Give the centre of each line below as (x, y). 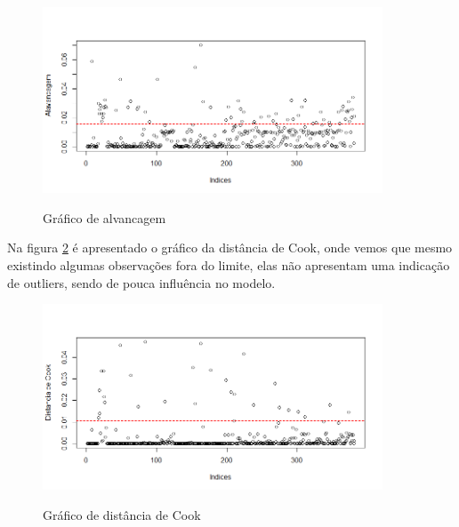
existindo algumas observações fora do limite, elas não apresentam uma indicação (229, 264)
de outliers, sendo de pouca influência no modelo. (141, 282)
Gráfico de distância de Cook (122, 514)
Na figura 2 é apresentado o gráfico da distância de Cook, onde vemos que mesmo (230, 248)
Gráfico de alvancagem (105, 217)
